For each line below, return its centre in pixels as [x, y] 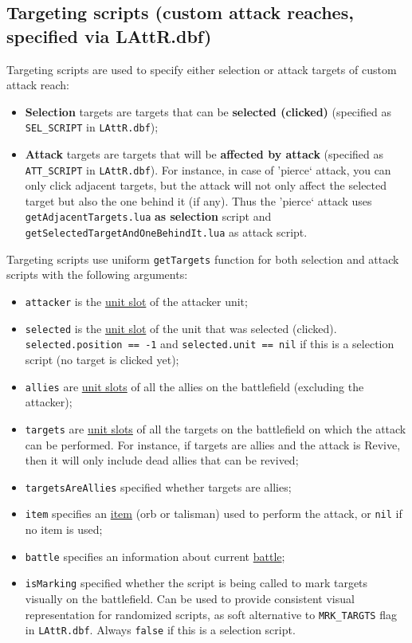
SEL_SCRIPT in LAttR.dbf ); [92, 127]
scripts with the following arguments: [97, 274]
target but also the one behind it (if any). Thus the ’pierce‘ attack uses [198, 200]
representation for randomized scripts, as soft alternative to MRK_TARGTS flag [211, 614]
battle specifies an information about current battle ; [155, 556]
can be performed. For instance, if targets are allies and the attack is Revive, [213, 444]
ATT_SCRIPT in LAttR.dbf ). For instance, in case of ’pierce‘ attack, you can [208, 169]
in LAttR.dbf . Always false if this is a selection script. [160, 630]
